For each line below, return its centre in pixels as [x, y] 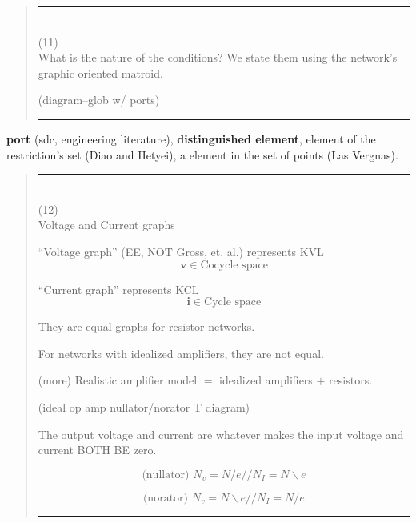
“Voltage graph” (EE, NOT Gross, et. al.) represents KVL [181, 251]
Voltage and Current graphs [106, 225]
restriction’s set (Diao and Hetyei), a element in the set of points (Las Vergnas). [202, 154]
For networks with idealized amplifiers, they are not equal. [181, 353]
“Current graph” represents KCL [118, 289]
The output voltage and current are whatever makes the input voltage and [221, 434]
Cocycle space [234, 265]
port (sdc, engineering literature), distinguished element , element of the [191, 138]
